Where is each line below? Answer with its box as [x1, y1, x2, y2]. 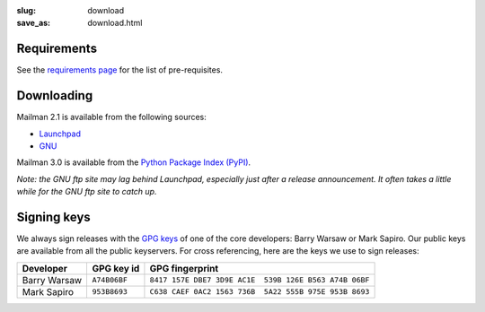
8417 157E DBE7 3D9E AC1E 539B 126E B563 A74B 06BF [149, 275, 370, 285]
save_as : [16, 18, 51, 29]
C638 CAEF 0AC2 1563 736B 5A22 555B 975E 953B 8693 [149, 287, 370, 297]
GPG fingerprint [149, 262, 219, 274]
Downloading [16, 88, 93, 103]
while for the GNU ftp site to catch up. [16, 186, 157, 197]
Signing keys [16, 209, 92, 224]
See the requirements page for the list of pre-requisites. [16, 65, 224, 75]
